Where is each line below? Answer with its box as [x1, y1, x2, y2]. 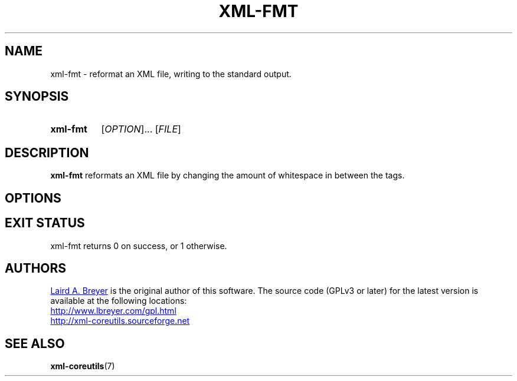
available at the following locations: [50, 296, 187, 306]
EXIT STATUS [5, 216, 85, 231]
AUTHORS [5, 260, 67, 276]
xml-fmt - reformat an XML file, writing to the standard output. [50, 68, 292, 79]
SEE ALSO [5, 336, 65, 351]
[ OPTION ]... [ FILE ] [101, 123, 181, 135]
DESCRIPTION [5, 145, 89, 160]
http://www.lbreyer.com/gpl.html [50, 306, 176, 316]
